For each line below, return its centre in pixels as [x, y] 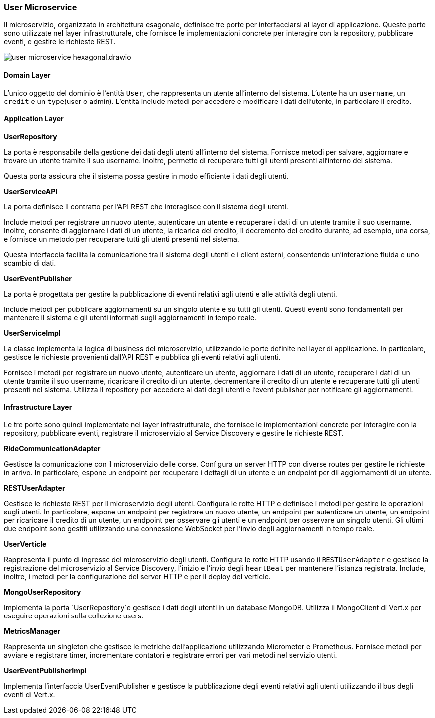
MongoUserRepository [43, 592]
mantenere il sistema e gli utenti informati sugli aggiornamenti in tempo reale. [130, 317]
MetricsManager [32, 631]
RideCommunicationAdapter [52, 449]
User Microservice [41, 7]
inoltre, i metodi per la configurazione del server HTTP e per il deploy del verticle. [137, 577]
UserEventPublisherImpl [45, 671]
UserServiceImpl [32, 333]
